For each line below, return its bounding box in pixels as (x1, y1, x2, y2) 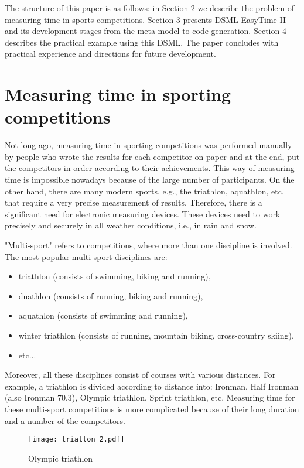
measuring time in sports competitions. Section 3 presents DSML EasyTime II (5, 13, 286, 25)
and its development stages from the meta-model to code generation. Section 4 (5, 25, 286, 37)
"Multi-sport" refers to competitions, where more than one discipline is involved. (5, 239, 292, 251)
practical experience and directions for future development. (5, 47, 216, 60)
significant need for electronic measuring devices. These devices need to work (5, 207, 281, 220)
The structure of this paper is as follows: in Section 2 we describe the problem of (5, 2, 295, 13)
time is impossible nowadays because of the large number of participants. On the (5, 173, 295, 186)
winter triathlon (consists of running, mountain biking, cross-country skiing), (18, 329, 294, 341)
